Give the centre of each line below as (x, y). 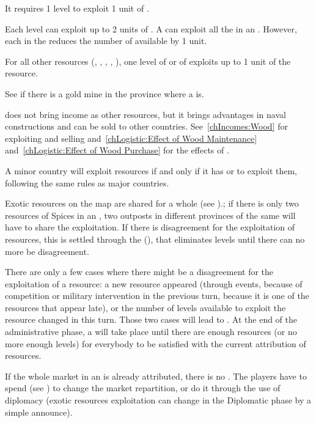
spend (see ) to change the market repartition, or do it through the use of (143, 388)
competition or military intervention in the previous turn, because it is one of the (157, 296)
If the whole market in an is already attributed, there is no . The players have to (156, 376)
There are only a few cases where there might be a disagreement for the (139, 272)
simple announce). (39, 412)
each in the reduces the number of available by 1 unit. (106, 41)
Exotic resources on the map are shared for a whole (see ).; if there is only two (152, 203)
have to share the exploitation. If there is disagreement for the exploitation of (150, 227)
